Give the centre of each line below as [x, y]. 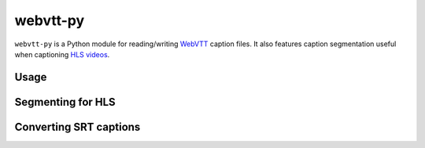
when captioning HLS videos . [62, 54]
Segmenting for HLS [65, 102]
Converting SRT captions [78, 126]
